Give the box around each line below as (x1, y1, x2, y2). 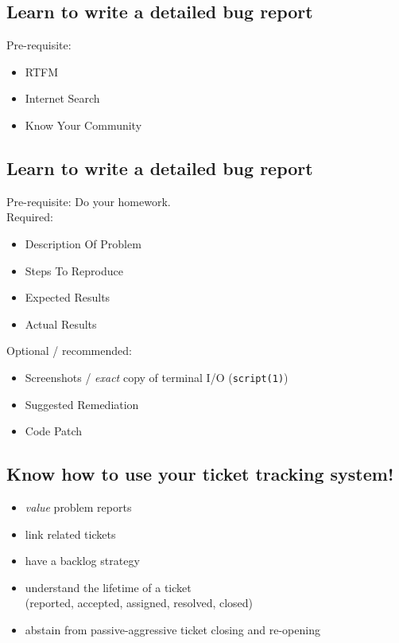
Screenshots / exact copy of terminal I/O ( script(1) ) (25, 368, 289, 385)
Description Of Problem (25, 235, 141, 251)
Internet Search (25, 90, 100, 107)
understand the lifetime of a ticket (25, 579, 192, 595)
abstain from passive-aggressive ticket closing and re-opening (25, 621, 320, 637)
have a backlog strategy (25, 552, 140, 569)
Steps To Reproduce (25, 262, 123, 279)
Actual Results (25, 315, 97, 332)
